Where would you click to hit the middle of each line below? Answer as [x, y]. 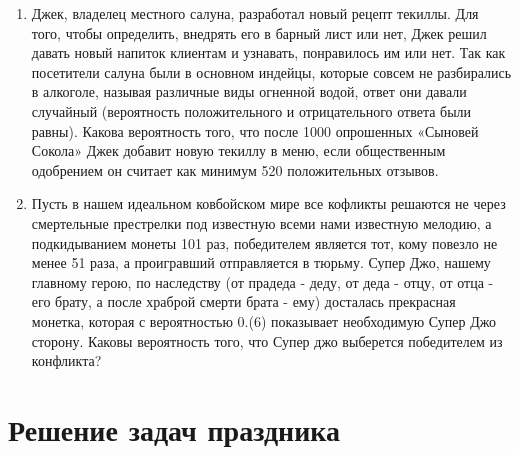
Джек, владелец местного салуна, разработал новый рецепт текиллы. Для [255, 13]
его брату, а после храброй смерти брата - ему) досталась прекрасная [243, 301]
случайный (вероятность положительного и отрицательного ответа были [251, 110]
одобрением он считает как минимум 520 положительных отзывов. [235, 169]
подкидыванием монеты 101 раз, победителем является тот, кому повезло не [264, 242]
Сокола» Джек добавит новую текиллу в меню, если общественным [238, 150]
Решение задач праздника [174, 428]
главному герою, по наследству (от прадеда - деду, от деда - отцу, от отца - [262, 281]
